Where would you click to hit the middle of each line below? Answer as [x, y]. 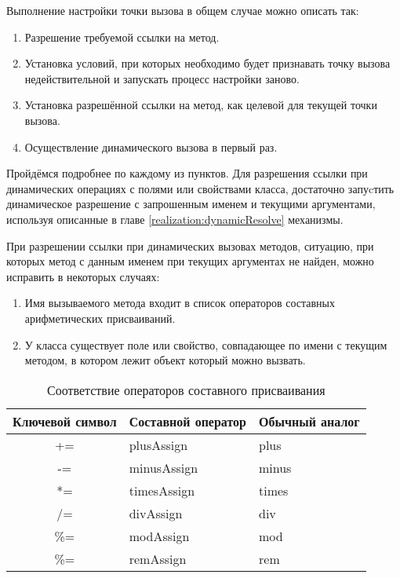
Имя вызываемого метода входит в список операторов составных [180, 303]
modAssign [159, 536]
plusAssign [158, 444]
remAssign [158, 558]
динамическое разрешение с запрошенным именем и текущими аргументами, [191, 204]
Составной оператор [187, 421]
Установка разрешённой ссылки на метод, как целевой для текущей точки [201, 105]
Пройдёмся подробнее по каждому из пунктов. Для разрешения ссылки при [187, 173]
